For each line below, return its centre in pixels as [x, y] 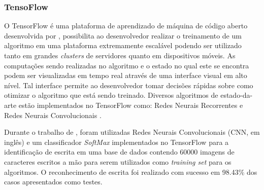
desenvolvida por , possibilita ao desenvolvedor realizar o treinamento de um [123, 35]
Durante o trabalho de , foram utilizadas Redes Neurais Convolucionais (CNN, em [132, 132]
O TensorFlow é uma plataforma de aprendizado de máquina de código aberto [126, 26]
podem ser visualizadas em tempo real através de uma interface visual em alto [126, 75]
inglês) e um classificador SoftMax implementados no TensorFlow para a [117, 142]
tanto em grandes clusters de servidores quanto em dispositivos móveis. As [120, 55]
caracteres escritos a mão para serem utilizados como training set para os [118, 161]
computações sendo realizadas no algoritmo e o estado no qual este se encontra [127, 65]
